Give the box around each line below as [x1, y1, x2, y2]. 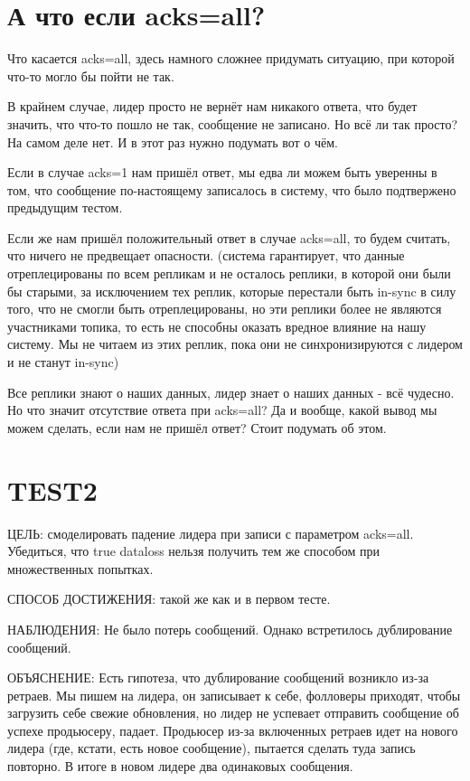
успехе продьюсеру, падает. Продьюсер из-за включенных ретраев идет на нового [7, 720, 458, 739]
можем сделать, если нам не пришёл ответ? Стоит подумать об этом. [7, 418, 387, 437]
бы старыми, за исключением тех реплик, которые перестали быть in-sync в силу [7, 281, 456, 300]
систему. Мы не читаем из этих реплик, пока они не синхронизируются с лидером [7, 334, 463, 353]
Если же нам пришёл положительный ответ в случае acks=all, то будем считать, [7, 228, 451, 247]
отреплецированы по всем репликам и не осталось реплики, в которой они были [7, 264, 451, 283]
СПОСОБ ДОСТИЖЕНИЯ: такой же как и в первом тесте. [7, 589, 331, 608]
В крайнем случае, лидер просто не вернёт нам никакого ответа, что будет [7, 97, 418, 116]
